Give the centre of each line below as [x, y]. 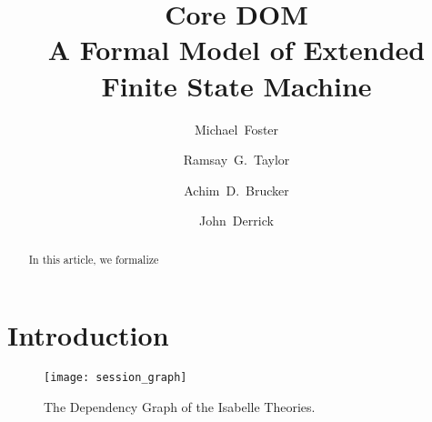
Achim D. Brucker [236, 190]
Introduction [88, 335]
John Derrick [236, 221]
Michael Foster [236, 129]
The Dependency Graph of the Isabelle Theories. [180, 406]
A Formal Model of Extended [236, 50]
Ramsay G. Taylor [236, 160]
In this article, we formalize [94, 259]
